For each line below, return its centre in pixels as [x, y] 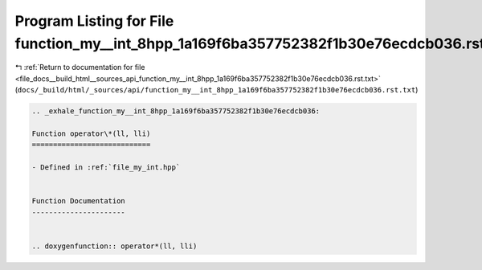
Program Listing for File [94, 21]
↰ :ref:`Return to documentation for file [80, 67]
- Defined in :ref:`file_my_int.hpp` [106, 168]
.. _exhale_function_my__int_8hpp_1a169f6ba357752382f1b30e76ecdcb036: [176, 111]
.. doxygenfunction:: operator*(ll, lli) [114, 246]
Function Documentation [79, 201]
